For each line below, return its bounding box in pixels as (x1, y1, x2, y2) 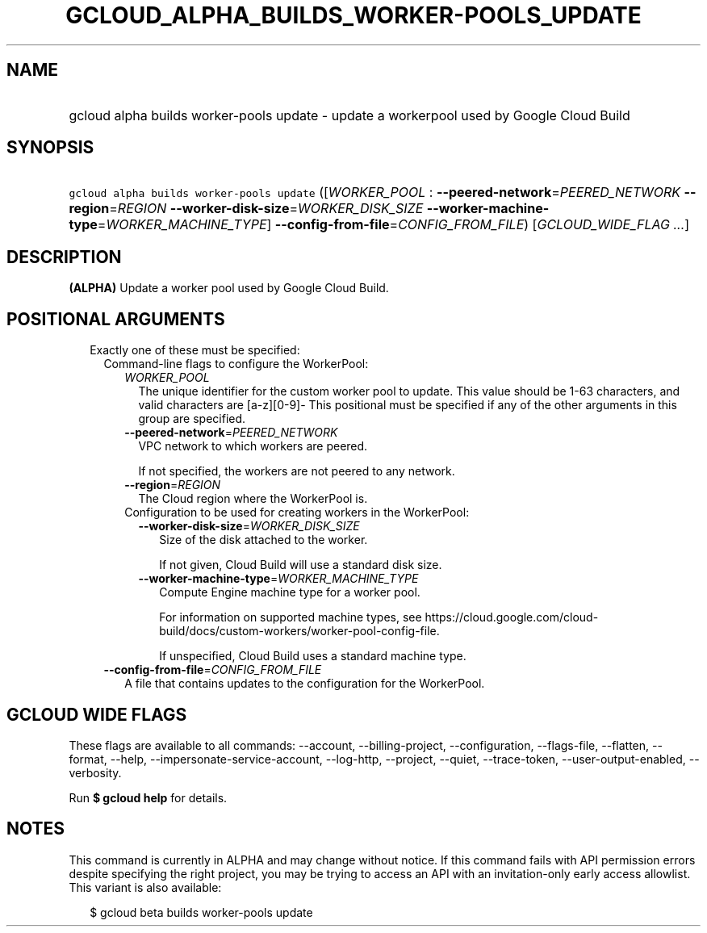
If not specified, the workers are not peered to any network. (138, 464, 455, 479)
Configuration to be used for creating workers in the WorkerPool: (124, 505, 470, 520)
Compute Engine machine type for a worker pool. (159, 585, 420, 600)
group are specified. (138, 412, 246, 426)
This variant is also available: (69, 880, 222, 894)
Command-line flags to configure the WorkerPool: (103, 357, 369, 371)
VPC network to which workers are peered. (138, 439, 368, 454)
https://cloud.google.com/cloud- (425, 610, 599, 625)
